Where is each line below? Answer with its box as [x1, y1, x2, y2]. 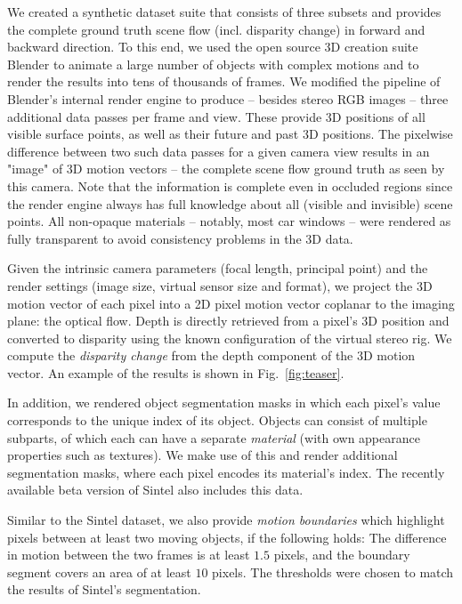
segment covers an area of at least [7, 562, 191, 581]
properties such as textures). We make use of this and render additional [7, 446, 398, 464]
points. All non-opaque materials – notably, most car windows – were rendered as [7, 212, 451, 230]
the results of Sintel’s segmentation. [7, 580, 201, 599]
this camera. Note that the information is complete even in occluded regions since [7, 176, 453, 195]
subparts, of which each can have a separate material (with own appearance [7, 428, 420, 447]
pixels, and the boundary [273, 545, 410, 564]
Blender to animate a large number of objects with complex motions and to [7, 54, 419, 73]
